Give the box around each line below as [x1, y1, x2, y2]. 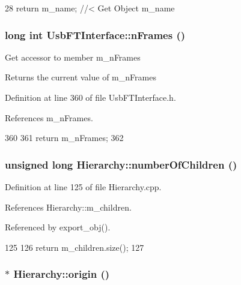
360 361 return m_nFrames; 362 [5, 131, 124, 144]
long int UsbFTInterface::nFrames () [5, 27, 186, 42]
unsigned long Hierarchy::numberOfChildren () [5, 157, 237, 172]
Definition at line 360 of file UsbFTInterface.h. [5, 91, 176, 103]
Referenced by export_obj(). [5, 221, 111, 233]
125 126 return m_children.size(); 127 [5, 241, 144, 253]
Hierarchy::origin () [13, 266, 110, 281]
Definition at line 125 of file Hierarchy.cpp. [5, 181, 162, 193]
